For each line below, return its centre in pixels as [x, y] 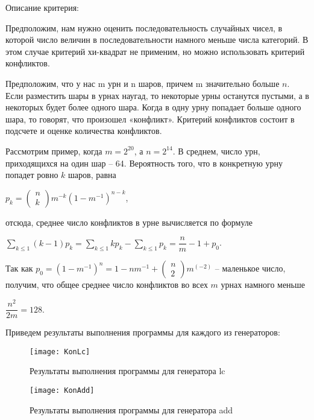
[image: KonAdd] [62, 390]
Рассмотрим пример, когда [54, 151]
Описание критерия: [42, 7]
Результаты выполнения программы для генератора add [131, 409]
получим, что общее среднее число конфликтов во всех [107, 285]
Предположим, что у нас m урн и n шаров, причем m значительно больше [143, 83]
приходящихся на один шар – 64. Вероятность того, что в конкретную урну [144, 163]
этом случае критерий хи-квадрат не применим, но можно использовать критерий [155, 51]
